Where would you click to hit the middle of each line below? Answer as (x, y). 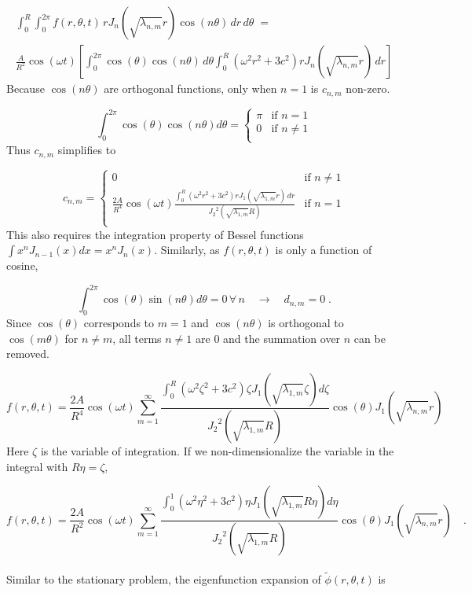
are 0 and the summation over (268, 338)
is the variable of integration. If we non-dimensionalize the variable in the (217, 450)
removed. (28, 354)
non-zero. (368, 88)
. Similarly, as (187, 250)
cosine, (22, 265)
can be (370, 338)
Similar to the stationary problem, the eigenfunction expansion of (164, 578)
